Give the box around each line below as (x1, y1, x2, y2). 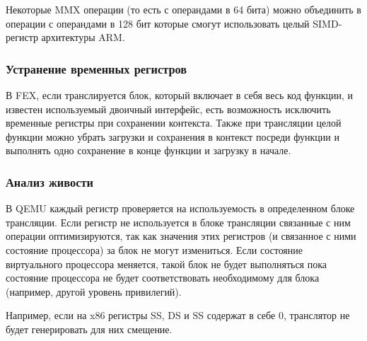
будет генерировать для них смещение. (6, 321, 173, 336)
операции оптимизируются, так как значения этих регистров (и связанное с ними (6, 229, 356, 243)
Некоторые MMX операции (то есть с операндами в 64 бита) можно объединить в (6, 2, 361, 16)
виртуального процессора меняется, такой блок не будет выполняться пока (6, 256, 327, 271)
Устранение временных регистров (6, 59, 187, 77)
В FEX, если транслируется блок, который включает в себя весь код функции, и (6, 88, 353, 102)
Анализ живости (6, 173, 93, 190)
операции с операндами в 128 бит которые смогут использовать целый (6, 16, 310, 30)
